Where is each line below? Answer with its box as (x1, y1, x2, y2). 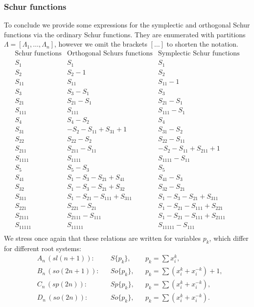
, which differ (209, 232, 249, 243)
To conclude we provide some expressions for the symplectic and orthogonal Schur (4, 20, 250, 30)
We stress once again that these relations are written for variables (4, 232, 201, 243)
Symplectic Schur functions (158, 50, 240, 57)
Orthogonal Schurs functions (67, 50, 153, 57)
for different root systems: (4, 243, 81, 253)
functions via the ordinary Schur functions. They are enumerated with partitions (4, 29, 246, 39)
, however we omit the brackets (54, 39, 147, 49)
